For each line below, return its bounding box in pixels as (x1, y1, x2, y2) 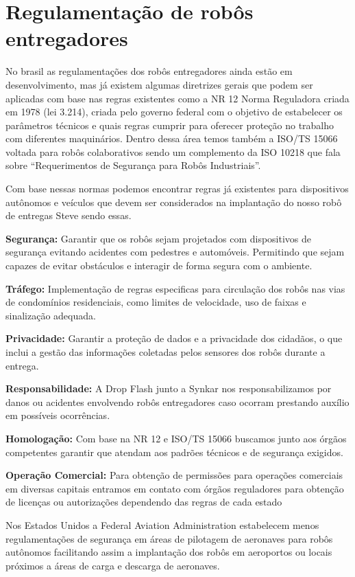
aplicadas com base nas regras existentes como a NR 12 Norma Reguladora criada (5, 91, 350, 105)
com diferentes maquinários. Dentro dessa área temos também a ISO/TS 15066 (5, 131, 338, 146)
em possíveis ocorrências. (5, 408, 110, 422)
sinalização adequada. (5, 308, 96, 322)
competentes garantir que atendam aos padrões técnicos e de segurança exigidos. (5, 444, 343, 459)
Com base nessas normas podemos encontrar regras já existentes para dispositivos (5, 181, 349, 196)
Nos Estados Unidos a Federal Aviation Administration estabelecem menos (5, 517, 319, 532)
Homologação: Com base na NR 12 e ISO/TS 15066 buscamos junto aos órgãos (5, 431, 347, 445)
